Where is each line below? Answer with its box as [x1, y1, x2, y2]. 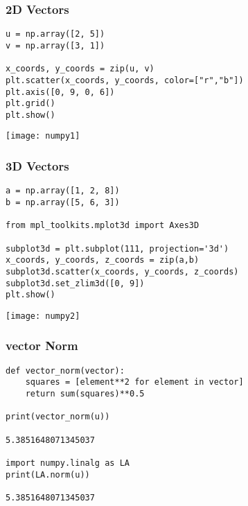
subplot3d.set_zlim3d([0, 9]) [6, 278, 145, 288]
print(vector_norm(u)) [6, 412, 110, 422]
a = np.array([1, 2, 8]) [6, 186, 120, 196]
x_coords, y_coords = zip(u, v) [6, 64, 154, 74]
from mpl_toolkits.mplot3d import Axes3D [6, 220, 200, 231]
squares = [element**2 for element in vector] [25, 377, 244, 387]
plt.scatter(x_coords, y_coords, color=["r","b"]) [6, 75, 244, 85]
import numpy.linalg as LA [6, 458, 130, 469]
